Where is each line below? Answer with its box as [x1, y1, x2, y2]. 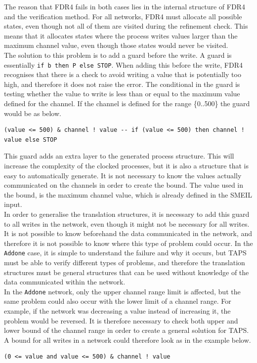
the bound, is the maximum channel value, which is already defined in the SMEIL [4, 189, 252, 200]
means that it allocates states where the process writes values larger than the [4, 30, 238, 40]
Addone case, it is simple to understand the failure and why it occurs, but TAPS [4, 247, 247, 258]
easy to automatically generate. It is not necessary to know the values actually [4, 170, 242, 180]
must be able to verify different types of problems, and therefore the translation [4, 257, 245, 267]
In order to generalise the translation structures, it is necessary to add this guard [4, 208, 250, 219]
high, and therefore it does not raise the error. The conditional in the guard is [4, 79, 240, 89]
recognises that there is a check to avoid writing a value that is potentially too [4, 69, 241, 80]
